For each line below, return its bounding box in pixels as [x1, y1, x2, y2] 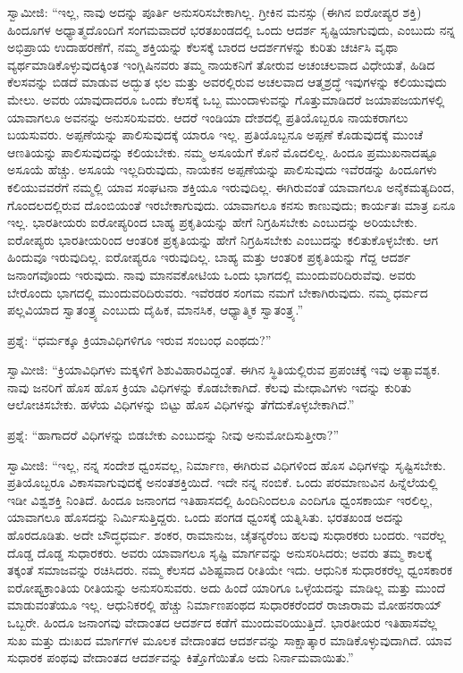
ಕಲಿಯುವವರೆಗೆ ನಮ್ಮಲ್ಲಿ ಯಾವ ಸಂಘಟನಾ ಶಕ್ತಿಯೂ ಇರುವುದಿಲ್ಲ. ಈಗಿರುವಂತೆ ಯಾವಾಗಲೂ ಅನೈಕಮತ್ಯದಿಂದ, [7, 177, 455, 196]
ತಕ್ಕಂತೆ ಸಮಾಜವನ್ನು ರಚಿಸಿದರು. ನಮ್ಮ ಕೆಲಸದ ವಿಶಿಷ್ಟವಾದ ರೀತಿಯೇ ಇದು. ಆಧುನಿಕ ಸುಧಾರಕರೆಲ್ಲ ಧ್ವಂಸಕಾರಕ [7, 560, 452, 579]
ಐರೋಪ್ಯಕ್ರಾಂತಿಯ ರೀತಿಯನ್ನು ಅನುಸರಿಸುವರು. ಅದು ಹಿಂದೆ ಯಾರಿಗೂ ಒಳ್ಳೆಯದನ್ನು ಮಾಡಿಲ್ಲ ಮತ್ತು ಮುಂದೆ [7, 577, 445, 596]
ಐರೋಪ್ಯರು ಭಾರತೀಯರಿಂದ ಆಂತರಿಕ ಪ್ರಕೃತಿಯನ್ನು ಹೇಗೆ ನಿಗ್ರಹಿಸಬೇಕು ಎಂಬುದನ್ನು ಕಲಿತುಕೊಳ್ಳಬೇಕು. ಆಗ [7, 230, 439, 248]
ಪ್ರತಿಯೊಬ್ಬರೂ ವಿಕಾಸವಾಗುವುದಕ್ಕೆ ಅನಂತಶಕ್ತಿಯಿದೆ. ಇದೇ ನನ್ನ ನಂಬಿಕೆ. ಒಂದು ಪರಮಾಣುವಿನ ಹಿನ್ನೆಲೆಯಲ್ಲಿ [7, 473, 438, 492]
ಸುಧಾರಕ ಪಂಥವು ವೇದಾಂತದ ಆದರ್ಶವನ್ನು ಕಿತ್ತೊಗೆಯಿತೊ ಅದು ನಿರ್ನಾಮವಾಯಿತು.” [7, 648, 354, 667]
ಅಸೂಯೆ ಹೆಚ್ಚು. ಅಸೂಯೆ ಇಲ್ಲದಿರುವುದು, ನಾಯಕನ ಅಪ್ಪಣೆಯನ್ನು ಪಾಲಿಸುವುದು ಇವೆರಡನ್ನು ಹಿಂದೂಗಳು [7, 160, 437, 179]
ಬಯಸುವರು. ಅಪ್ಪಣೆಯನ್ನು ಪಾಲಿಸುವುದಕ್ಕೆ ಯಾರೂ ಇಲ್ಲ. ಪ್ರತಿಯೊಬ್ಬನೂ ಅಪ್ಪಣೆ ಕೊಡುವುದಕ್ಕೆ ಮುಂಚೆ [7, 125, 424, 144]
